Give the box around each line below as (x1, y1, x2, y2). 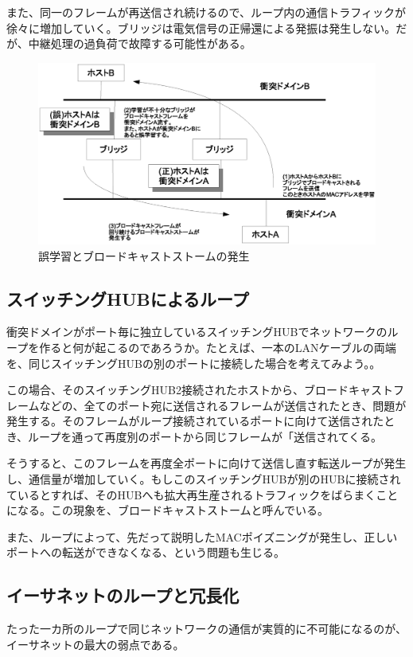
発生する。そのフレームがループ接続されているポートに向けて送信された (6, 413, 384, 429)
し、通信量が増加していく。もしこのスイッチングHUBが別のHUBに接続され (6, 471, 401, 487)
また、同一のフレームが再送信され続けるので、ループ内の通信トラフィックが (6, 4, 406, 20)
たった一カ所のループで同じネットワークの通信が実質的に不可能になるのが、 (6, 620, 407, 637)
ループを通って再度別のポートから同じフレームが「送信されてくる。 (28, 428, 382, 444)
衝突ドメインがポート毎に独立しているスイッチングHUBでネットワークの (6, 323, 388, 340)
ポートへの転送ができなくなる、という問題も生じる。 (6, 544, 285, 561)
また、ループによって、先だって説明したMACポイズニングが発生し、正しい (6, 528, 398, 545)
